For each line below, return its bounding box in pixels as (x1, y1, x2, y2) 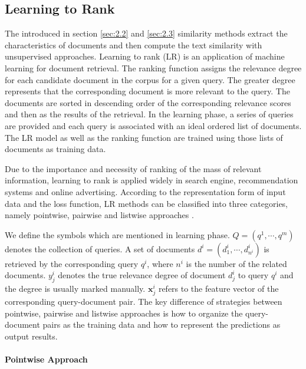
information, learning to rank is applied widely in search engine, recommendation (5, 174, 298, 186)
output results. (5, 330, 58, 342)
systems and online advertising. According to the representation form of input (5, 185, 286, 197)
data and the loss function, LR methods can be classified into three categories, (5, 197, 288, 209)
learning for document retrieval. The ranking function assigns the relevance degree (5, 61, 302, 74)
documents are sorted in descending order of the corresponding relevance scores (5, 96, 291, 108)
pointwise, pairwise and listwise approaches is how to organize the (5, 307, 243, 319)
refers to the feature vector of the (158, 282, 279, 295)
